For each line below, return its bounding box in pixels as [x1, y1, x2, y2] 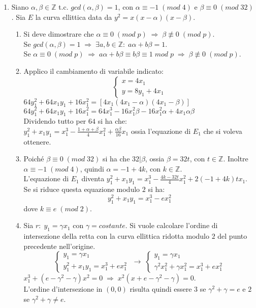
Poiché [23, 153, 44, 164]
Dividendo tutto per [23, 116, 86, 126]
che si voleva [203, 125, 242, 136]
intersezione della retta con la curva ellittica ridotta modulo [23, 231, 209, 241]
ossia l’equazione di [131, 125, 191, 136]
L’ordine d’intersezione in [23, 284, 103, 294]
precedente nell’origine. [23, 240, 95, 251]
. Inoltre [223, 153, 248, 164]
